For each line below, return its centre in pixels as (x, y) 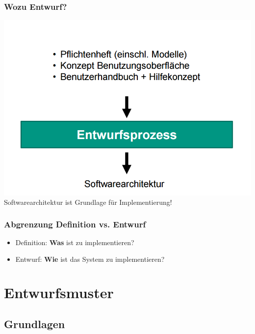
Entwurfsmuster (59, 292)
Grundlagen (35, 324)
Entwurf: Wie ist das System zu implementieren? (90, 259)
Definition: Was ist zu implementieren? (75, 242)
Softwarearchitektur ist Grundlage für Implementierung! (88, 202)
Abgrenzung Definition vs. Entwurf (75, 224)
